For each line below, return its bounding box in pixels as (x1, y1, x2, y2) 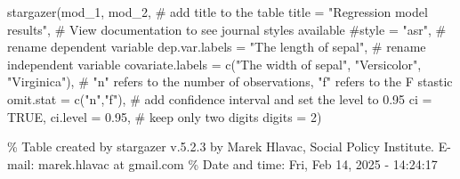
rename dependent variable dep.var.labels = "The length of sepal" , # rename (7, 37, 426, 56)
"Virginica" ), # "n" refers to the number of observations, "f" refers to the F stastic (7, 72, 453, 91)
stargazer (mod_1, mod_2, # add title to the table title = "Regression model (7, 3, 428, 20)
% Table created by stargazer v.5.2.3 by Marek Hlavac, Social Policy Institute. (7, 137, 434, 156)
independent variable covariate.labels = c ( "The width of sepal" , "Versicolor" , (7, 54, 422, 73)
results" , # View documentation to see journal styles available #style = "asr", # (7, 20, 447, 38)
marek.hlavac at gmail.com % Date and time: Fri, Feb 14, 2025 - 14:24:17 (37, 154, 438, 173)
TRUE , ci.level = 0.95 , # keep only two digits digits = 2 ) (7, 107, 322, 126)
